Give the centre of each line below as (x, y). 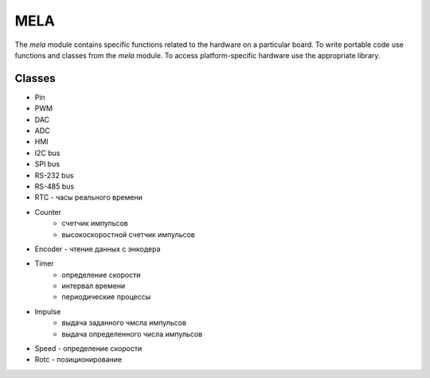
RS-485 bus (55, 186)
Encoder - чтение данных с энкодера (98, 249)
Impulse (48, 311)
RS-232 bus (54, 175)
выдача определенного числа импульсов (132, 333)
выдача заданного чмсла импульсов (124, 323)
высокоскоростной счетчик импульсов (128, 234)
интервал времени (94, 286)
